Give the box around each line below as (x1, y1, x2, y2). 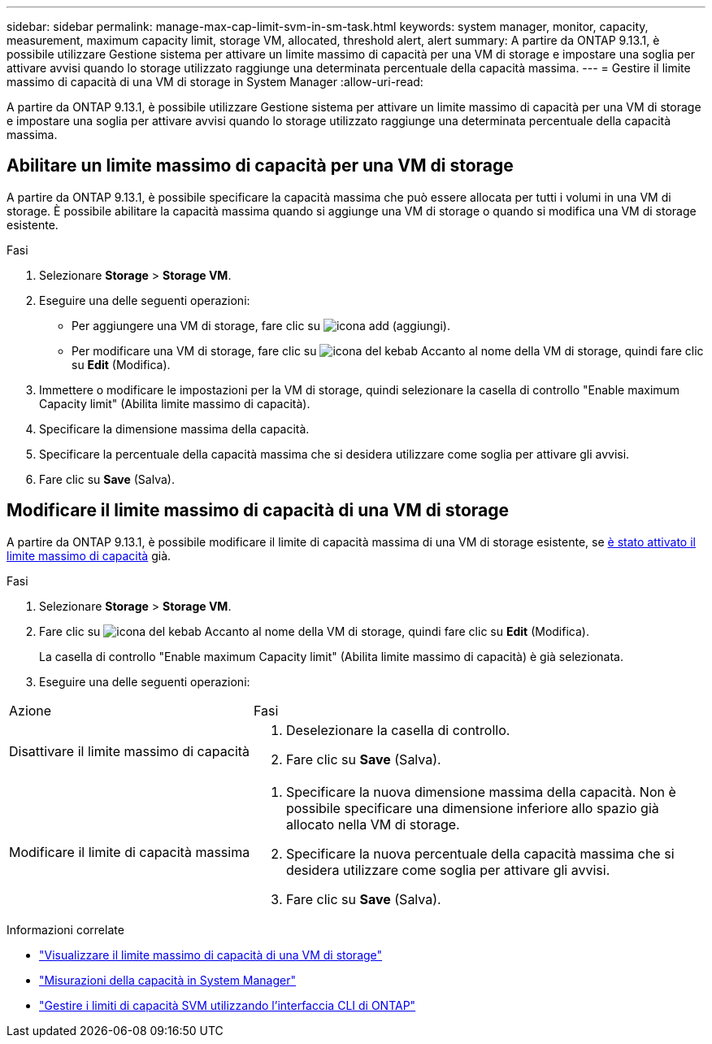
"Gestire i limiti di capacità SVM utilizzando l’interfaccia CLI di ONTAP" (39, 998, 416, 1012)
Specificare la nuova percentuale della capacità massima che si (285, 845, 675, 862)
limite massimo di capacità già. (7, 548, 171, 563)
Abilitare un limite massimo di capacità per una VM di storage (7, 155, 514, 176)
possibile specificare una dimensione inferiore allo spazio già (285, 799, 659, 816)
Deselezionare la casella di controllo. (285, 721, 510, 738)
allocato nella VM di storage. (285, 816, 460, 833)
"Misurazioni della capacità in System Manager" (39, 972, 297, 987)
